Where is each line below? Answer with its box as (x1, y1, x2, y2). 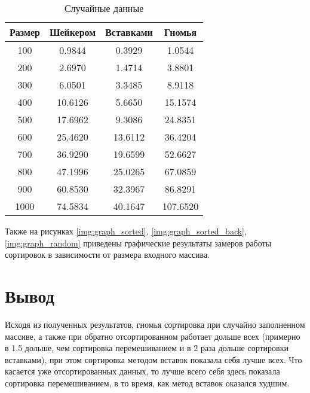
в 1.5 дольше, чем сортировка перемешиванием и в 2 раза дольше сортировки (5, 342, 289, 354)
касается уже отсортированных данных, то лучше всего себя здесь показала (5, 365, 280, 377)
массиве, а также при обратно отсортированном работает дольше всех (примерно (5, 330, 300, 342)
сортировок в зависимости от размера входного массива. (5, 248, 210, 261)
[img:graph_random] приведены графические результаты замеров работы (5, 236, 272, 249)
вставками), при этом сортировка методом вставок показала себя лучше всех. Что (5, 353, 302, 365)
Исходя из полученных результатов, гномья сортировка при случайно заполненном (5, 318, 305, 330)
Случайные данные (64, 1, 144, 15)
